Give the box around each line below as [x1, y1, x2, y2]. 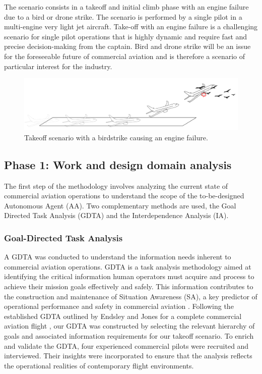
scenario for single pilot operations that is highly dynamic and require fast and [4, 31, 247, 41]
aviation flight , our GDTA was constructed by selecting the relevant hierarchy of [4, 320, 255, 331]
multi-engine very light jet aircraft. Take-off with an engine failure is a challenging [4, 21, 258, 32]
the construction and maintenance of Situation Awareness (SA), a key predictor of [4, 291, 257, 301]
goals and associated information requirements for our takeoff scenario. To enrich [4, 330, 254, 341]
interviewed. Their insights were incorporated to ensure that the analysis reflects [4, 350, 252, 361]
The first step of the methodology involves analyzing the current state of [4, 180, 228, 191]
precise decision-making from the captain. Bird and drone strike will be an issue [4, 41, 251, 51]
